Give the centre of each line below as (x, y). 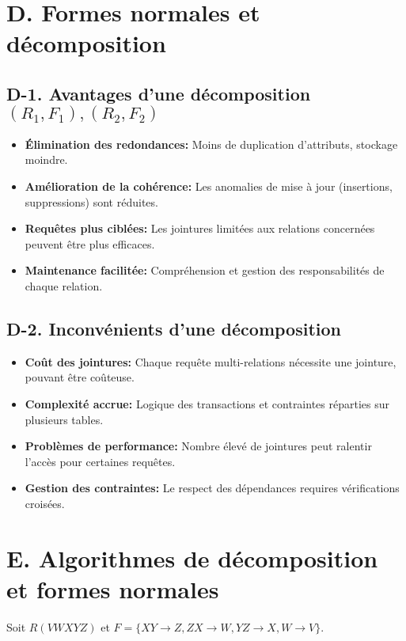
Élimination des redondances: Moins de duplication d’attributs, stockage (211, 144)
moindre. (46, 159)
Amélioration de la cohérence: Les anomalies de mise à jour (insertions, (209, 186)
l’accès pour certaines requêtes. (100, 461)
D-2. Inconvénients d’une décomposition (174, 328)
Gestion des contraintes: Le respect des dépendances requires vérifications (212, 488)
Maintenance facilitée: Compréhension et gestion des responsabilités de (205, 270)
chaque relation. (64, 285)
